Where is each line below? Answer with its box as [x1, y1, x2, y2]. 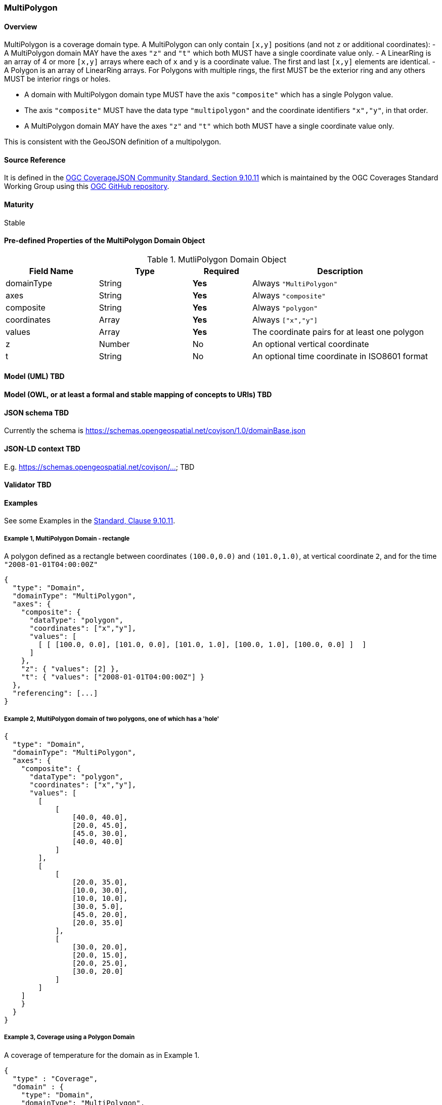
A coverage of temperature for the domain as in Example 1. [4, 1050, 200, 1059]
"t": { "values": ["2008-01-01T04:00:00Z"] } [21, 673, 205, 681]
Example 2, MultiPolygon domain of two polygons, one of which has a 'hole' [4, 715, 219, 722]
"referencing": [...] [12, 689, 98, 698]
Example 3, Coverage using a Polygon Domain [4, 1034, 135, 1041]
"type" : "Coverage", [12, 1074, 98, 1083]
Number [99, 338, 130, 349]
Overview [4, 22, 37, 31]
